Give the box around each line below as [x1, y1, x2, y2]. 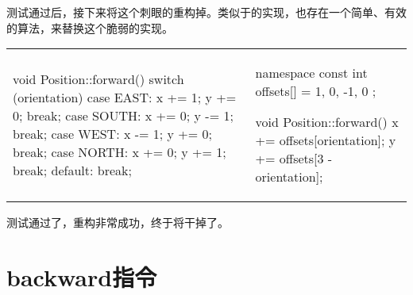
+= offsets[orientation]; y [255, 131, 396, 150]
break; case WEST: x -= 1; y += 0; [13, 125, 213, 144]
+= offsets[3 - [255, 149, 333, 168]
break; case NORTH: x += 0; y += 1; [13, 143, 226, 162]
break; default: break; [13, 161, 132, 180]
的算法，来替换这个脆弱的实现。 [6, 19, 173, 36]
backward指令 [6, 260, 157, 293]
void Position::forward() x [255, 113, 399, 132]
